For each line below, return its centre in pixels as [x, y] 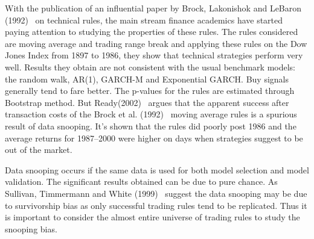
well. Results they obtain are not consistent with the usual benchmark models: [150, 67]
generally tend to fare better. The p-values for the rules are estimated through [150, 91]
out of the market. [39, 150]
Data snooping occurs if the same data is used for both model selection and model [157, 169]
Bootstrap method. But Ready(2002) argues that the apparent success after [147, 102]
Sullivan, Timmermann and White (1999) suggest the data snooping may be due [156, 193]
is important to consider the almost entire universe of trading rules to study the [152, 217]
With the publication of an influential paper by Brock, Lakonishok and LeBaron [153, 8]
